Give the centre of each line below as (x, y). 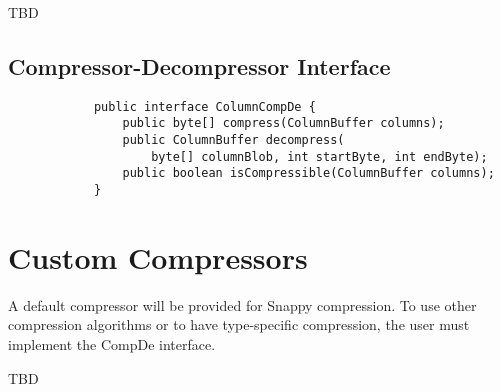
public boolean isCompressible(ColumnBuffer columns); (308, 173)
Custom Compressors (158, 256)
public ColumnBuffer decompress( (233, 140)
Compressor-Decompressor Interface (199, 65)
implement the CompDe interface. (112, 344)
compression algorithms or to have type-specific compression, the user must (239, 324)
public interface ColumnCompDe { (204, 106)
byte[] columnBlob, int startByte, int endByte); (319, 156)
